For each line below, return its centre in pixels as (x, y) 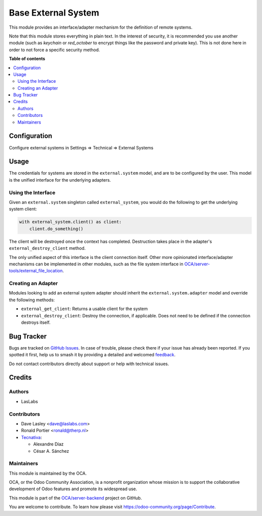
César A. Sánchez (51, 451)
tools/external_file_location (36, 271)
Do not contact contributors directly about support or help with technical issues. (89, 364)
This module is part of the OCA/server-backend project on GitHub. (75, 498)
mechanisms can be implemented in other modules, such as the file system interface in (96, 264)
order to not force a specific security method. (55, 50)
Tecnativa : (32, 437)
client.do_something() (56, 229)
